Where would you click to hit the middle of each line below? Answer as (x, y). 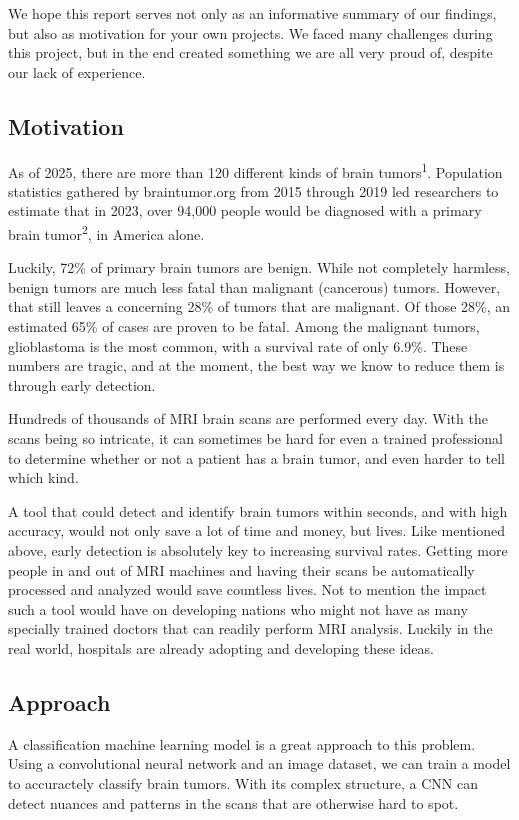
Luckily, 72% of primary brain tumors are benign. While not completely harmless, (259, 267)
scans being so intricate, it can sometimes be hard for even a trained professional (255, 438)
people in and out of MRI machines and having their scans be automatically (241, 569)
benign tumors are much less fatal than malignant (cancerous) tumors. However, (254, 286)
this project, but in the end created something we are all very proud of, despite (250, 52)
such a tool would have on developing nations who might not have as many (238, 608)
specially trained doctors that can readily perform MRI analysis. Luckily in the (250, 628)
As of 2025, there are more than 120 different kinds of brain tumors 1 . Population (255, 170)
